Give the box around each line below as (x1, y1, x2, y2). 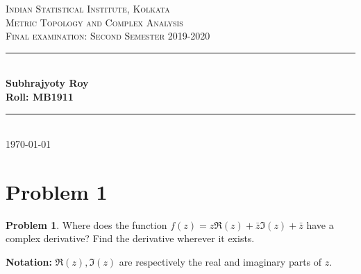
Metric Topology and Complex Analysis (6, 15, 183, 29)
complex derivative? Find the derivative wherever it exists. (6, 231, 255, 246)
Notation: (6, 255, 52, 269)
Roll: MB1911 (6, 89, 74, 103)
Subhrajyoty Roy (6, 76, 89, 90)
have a (306, 217, 334, 232)
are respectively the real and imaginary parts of (119, 255, 322, 269)
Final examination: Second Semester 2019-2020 (6, 28, 210, 43)
